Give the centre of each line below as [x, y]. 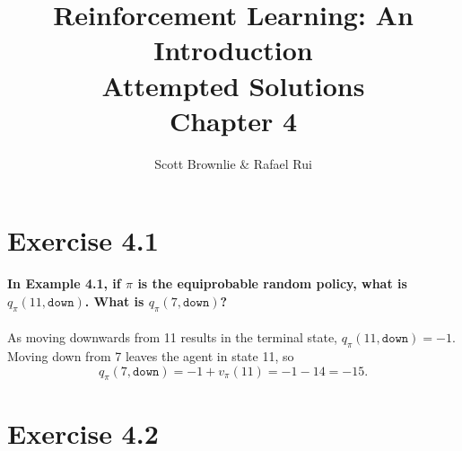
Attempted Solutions [233, 85]
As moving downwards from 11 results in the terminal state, [173, 337]
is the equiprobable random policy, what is [272, 283]
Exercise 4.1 [83, 240]
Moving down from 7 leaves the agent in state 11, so [151, 356]
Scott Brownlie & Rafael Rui [233, 163]
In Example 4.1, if [64, 283]
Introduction [233, 50]
